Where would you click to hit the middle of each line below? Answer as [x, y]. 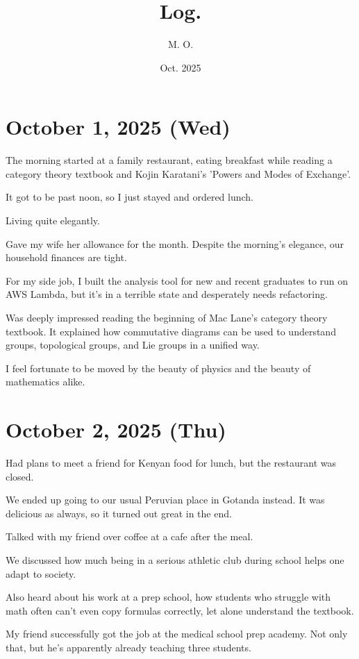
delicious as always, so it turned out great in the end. [119, 513]
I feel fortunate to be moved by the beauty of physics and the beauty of [158, 368]
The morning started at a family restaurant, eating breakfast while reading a [169, 160]
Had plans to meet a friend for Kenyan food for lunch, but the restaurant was [171, 463]
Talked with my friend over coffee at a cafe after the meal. [130, 536]
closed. [20, 476]
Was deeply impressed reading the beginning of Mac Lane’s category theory [167, 317]
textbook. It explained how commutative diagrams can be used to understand [171, 331]
